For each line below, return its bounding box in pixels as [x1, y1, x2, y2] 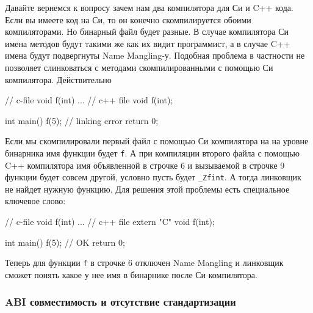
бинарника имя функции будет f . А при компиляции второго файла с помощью [5, 146, 300, 159]
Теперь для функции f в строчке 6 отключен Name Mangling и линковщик [5, 256, 284, 269]
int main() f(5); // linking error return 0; [5, 114, 159, 127]
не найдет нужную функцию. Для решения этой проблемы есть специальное [5, 182, 290, 195]
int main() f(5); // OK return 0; [5, 235, 125, 248]
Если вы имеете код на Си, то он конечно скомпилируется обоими [5, 13, 251, 26]
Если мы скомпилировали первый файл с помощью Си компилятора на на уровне [5, 134, 309, 147]
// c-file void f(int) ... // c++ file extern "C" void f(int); [5, 215, 215, 228]
